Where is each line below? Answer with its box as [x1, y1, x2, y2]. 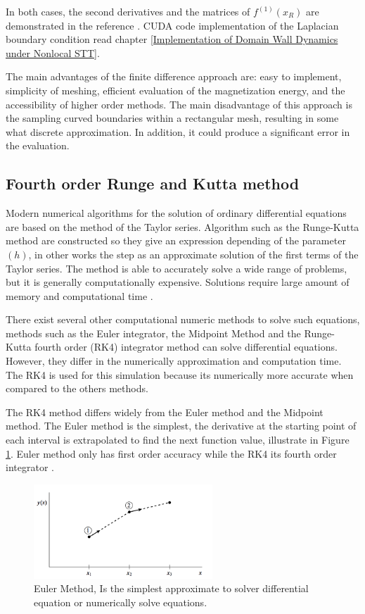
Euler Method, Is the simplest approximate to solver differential [34, 581, 309, 596]
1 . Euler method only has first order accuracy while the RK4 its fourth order [6, 446, 337, 461]
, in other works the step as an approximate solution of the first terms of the [28, 246, 359, 261]
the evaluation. [6, 138, 70, 153]
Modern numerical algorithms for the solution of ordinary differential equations [6, 206, 347, 220]
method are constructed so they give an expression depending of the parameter [6, 233, 346, 248]
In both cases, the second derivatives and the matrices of [6, 4, 250, 18]
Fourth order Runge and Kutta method [6, 173, 300, 194]
